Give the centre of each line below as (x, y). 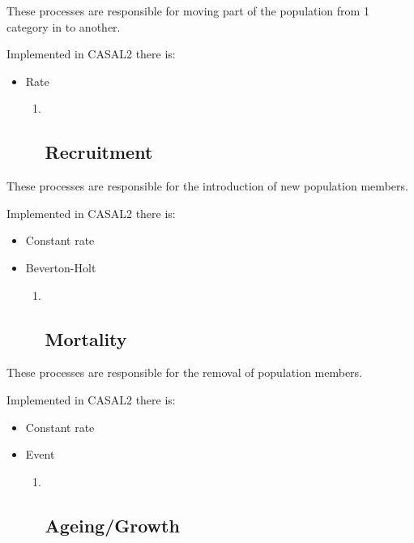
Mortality (86, 338)
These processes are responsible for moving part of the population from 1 (188, 11)
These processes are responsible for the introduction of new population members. (207, 186)
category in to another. (64, 26)
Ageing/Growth (112, 525)
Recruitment (99, 152)
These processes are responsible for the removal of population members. (185, 372)
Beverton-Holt (61, 267)
